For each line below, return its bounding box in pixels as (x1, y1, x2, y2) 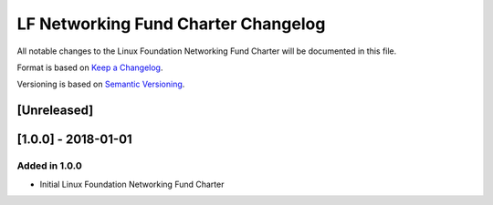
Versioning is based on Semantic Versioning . (16, 78, 185, 90)
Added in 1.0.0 (16, 159, 82, 172)
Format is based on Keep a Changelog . (16, 62, 163, 73)
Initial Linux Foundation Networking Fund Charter (39, 179, 225, 190)
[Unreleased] (16, 103, 94, 118)
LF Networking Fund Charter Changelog (16, 14, 326, 34)
